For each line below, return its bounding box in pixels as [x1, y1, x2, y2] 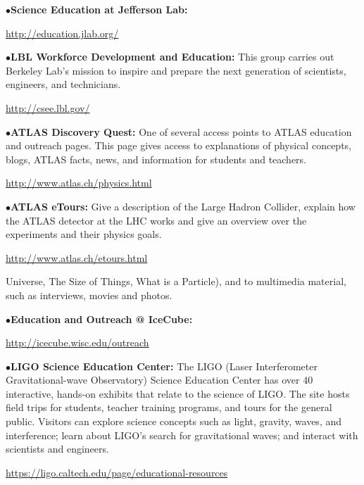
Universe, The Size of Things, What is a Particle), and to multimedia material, [6, 274, 346, 289]
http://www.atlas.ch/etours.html [6, 250, 148, 265]
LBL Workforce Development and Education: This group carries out [11, 49, 334, 64]
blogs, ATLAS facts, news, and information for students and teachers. [6, 151, 307, 166]
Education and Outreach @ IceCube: [11, 311, 193, 326]
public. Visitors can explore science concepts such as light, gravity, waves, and [6, 414, 342, 429]
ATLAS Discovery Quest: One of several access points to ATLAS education [11, 124, 352, 139]
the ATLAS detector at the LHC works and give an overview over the [6, 213, 307, 227]
